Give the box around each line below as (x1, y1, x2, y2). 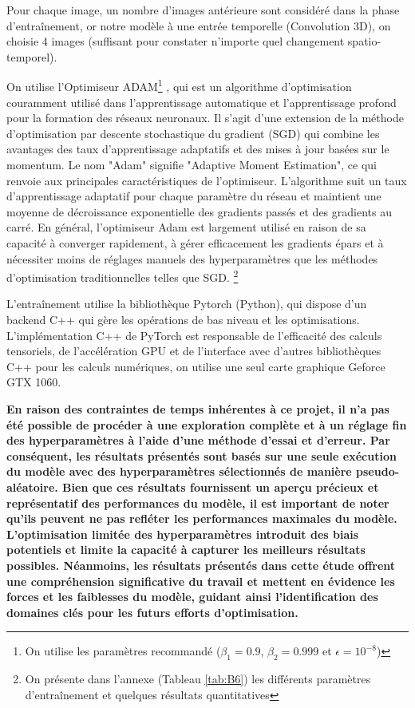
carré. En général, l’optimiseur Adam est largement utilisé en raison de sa (6, 219, 366, 235)
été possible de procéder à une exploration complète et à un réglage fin (6, 416, 407, 433)
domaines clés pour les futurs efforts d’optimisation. (6, 603, 298, 620)
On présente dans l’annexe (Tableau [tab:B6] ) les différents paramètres (25, 670, 371, 687)
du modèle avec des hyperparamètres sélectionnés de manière (6, 463, 352, 480)
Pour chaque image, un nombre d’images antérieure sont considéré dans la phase (6, 2, 400, 18)
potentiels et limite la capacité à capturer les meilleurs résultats (6, 541, 366, 558)
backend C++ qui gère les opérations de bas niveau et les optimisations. (6, 311, 360, 327)
